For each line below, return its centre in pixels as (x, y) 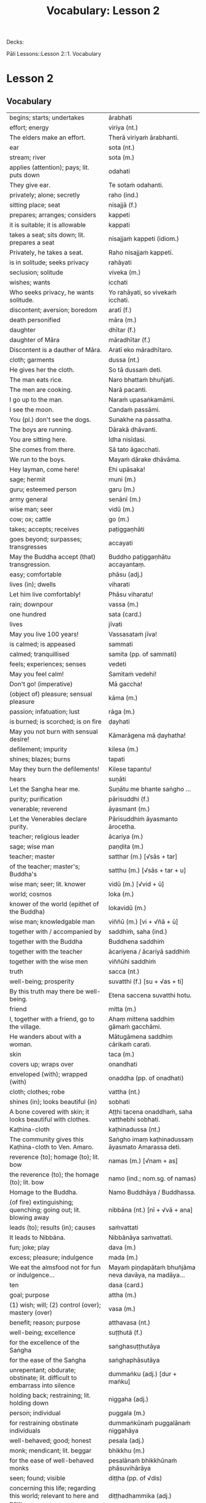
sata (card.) (125, 614)
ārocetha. (122, 827)
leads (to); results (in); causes (52, 1228)
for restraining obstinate (44, 1423)
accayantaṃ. (127, 565)
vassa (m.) (124, 605)
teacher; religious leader (44, 836)
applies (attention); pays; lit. (49, 167)
